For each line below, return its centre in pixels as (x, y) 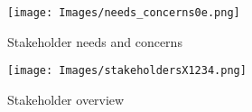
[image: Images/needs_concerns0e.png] (124, 13)
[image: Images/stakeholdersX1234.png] (127, 71)
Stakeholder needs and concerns (95, 41)
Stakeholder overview (66, 99)
